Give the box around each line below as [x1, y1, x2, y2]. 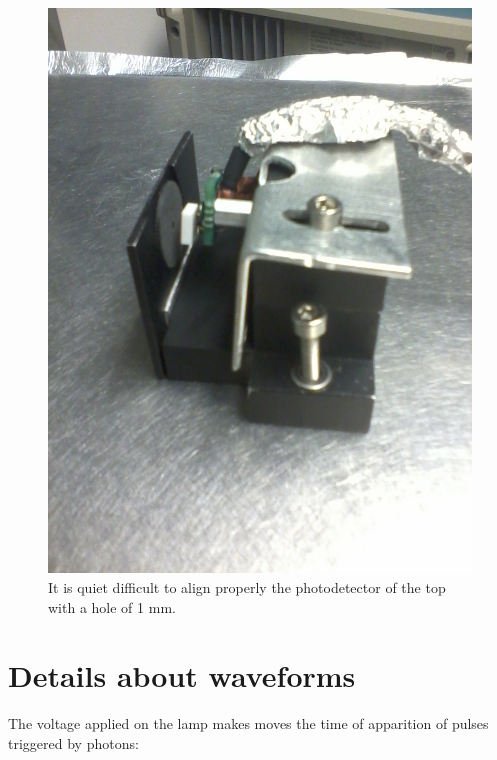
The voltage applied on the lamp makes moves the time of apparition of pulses [8, 713, 489, 734]
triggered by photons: [8, 732, 139, 753]
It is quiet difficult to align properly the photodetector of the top [48, 576, 446, 597]
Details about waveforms [8, 655, 356, 696]
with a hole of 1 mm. [48, 596, 176, 617]
